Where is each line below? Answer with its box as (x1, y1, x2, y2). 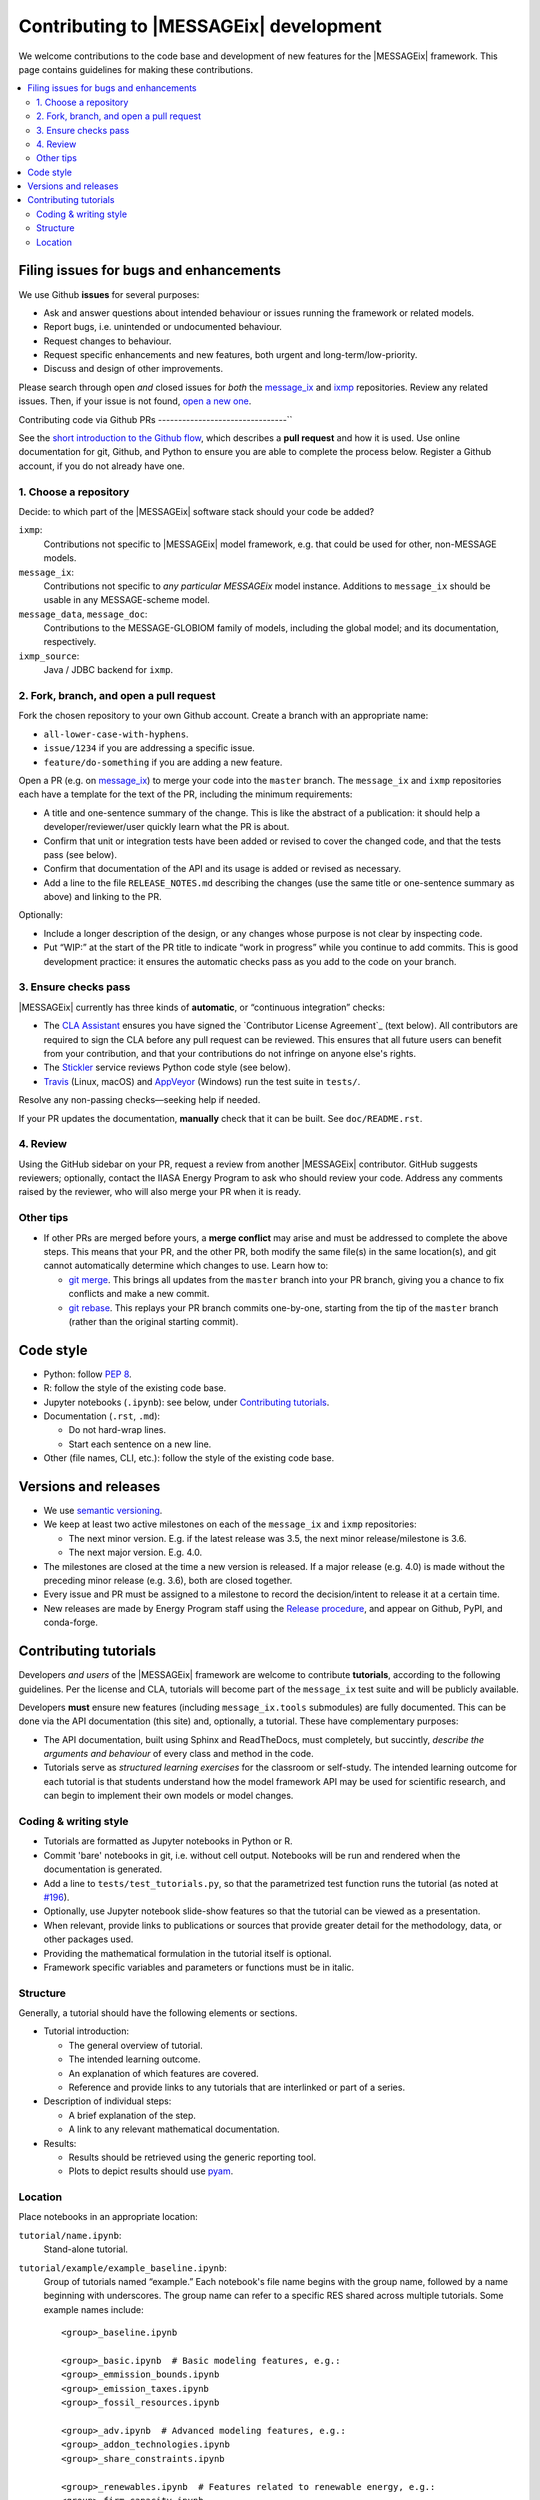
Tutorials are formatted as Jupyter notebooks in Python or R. (43, 1835, 293, 1847)
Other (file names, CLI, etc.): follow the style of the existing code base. (43, 1452, 335, 1464)
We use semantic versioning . (43, 1505, 163, 1517)
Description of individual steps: (43, 2095, 172, 2107)
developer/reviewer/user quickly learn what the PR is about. (43, 821, 290, 833)
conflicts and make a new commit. (68, 1288, 210, 1300)
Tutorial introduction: (43, 2025, 130, 2037)
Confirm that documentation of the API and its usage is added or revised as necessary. (43, 863, 402, 875)
